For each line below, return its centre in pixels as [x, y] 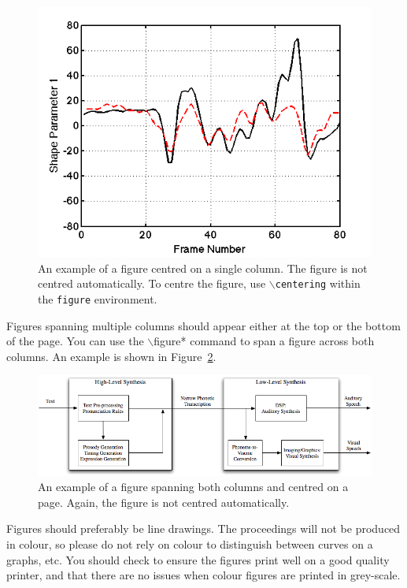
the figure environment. [98, 298]
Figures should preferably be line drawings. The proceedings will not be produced [203, 528]
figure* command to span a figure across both [264, 341]
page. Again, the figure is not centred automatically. [164, 502]
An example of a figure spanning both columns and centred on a [193, 487]
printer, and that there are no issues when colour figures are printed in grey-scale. [203, 575]
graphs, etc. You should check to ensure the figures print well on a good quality [198, 559]
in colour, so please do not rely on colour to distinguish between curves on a [190, 544]
